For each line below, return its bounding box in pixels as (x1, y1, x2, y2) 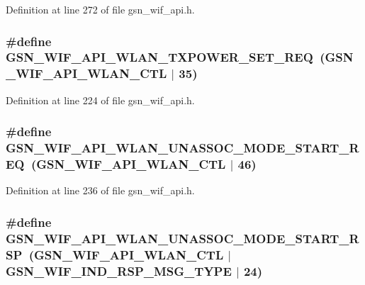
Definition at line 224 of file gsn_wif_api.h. (6, 92, 195, 107)
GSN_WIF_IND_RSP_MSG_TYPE (6, 262, 232, 279)
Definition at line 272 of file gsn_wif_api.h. (6, 2, 195, 16)
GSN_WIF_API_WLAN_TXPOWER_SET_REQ (6, 48, 313, 66)
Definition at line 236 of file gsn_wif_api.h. (6, 183, 195, 198)
